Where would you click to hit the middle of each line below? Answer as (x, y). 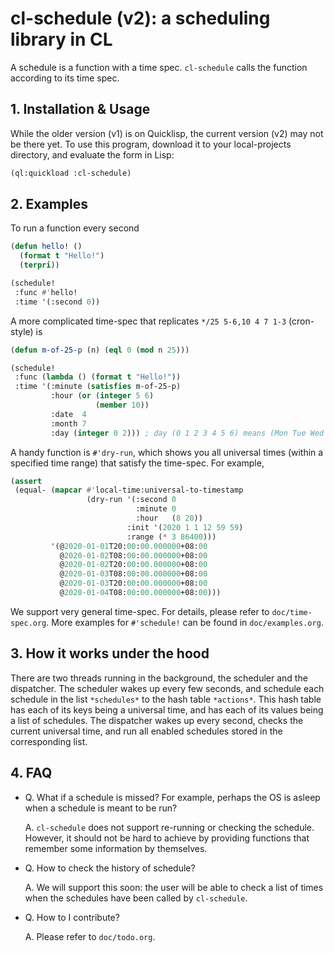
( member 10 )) (122, 405)
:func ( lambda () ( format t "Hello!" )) (98, 377)
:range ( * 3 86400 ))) (171, 537)
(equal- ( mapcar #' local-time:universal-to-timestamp (129, 490)
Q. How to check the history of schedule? (110, 868)
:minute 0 (156, 509)
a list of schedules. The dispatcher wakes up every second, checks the (157, 720)
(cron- (301, 321)
